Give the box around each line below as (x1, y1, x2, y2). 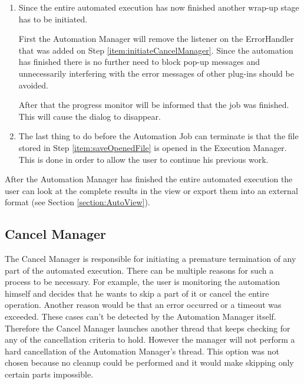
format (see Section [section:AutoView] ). (5, 196, 150, 208)
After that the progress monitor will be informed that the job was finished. (18, 99, 289, 111)
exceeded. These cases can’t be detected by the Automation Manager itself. (5, 310, 276, 323)
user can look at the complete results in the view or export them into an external (5, 184, 298, 196)
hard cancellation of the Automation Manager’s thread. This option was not (5, 344, 279, 357)
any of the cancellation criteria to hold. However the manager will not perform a (5, 333, 295, 346)
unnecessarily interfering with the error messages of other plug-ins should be (18, 67, 294, 79)
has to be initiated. (18, 12, 88, 25)
